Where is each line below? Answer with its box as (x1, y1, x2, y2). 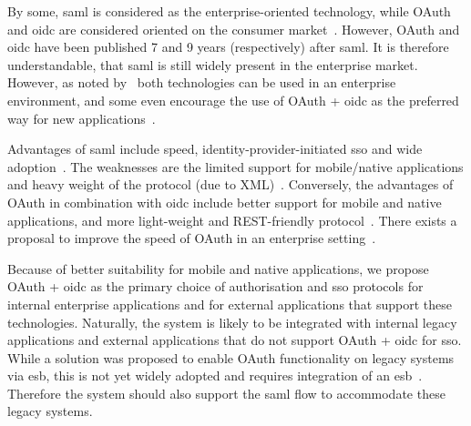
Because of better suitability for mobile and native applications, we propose (7, 259, 429, 278)
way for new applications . (7, 108, 156, 127)
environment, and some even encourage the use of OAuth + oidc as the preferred (7, 90, 459, 109)
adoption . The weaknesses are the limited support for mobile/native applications (7, 157, 464, 176)
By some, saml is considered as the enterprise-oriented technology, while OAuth (7, 2, 451, 20)
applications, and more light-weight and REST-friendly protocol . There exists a (7, 210, 457, 229)
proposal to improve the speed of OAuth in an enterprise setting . (7, 228, 376, 248)
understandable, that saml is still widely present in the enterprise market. (7, 55, 418, 74)
